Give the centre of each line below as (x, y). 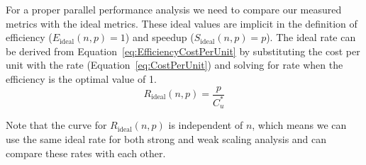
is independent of (206, 125)
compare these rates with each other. (86, 153)
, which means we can (299, 125)
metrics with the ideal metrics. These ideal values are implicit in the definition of (182, 23)
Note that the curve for (56, 125)
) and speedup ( (160, 37)
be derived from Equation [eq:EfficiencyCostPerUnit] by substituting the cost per (183, 51)
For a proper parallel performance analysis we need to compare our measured (174, 9)
